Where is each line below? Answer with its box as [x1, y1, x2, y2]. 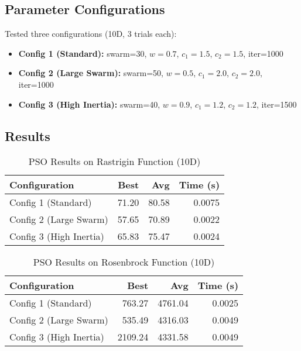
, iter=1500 [256, 98, 297, 110]
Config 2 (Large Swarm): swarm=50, [18, 67, 163, 79]
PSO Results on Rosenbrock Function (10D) [33, 255, 215, 269]
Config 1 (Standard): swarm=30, [18, 47, 147, 59]
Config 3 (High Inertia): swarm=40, [18, 98, 160, 110]
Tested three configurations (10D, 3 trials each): [5, 27, 177, 40]
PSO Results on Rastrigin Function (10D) [28, 154, 201, 168]
